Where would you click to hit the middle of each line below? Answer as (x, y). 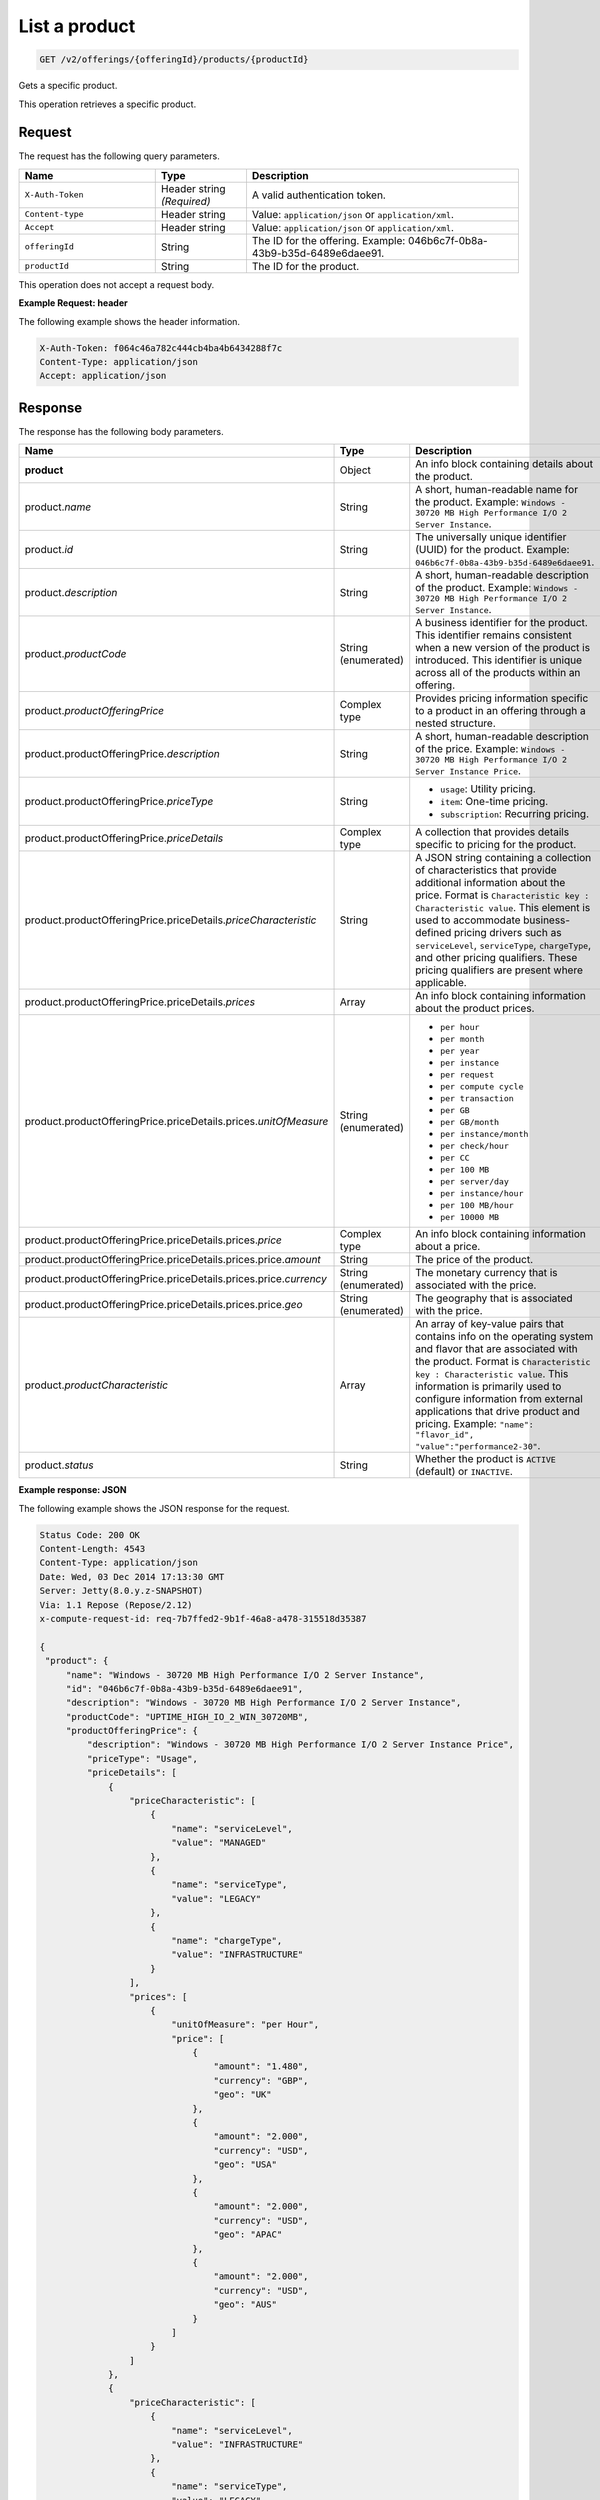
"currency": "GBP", (261, 2080)
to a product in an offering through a (500, 711)
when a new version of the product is (502, 648)
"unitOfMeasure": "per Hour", (245, 2024)
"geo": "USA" (245, 2164)
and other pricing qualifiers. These (496, 958)
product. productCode (75, 654)
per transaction (477, 1098)
